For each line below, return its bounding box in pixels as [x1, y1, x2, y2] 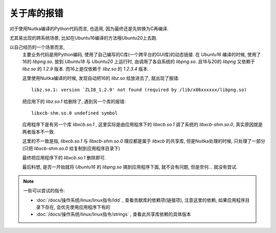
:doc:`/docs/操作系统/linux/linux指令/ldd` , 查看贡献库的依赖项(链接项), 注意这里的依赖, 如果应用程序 [36, 197, 245, 203]
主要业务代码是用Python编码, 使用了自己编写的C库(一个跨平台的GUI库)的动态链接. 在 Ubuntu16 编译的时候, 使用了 [22, 51, 261, 57]
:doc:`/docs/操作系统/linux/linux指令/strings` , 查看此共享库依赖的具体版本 [36, 211, 191, 217]
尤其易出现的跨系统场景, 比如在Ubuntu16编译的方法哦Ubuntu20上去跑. [9, 35, 158, 41]
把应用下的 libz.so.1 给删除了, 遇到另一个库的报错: [22, 98, 126, 104]
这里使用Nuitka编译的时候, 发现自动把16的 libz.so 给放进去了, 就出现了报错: [22, 75, 180, 81]
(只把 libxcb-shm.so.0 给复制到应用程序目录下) [22, 145, 120, 151]
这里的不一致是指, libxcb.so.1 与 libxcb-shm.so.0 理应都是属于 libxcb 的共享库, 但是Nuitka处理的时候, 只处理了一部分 [22, 138, 265, 144]
